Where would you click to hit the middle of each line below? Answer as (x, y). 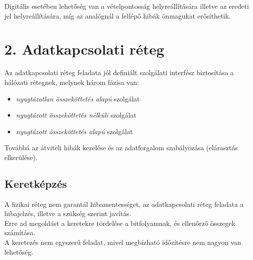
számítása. (20, 232)
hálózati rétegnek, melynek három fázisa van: (72, 82)
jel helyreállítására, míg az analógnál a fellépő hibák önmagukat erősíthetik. (118, 15)
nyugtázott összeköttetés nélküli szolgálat (76, 115)
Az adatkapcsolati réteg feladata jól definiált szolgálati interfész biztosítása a (119, 72)
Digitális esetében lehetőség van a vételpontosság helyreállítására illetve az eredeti (127, 6)
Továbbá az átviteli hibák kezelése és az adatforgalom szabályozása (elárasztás (121, 148)
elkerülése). (21, 157)
